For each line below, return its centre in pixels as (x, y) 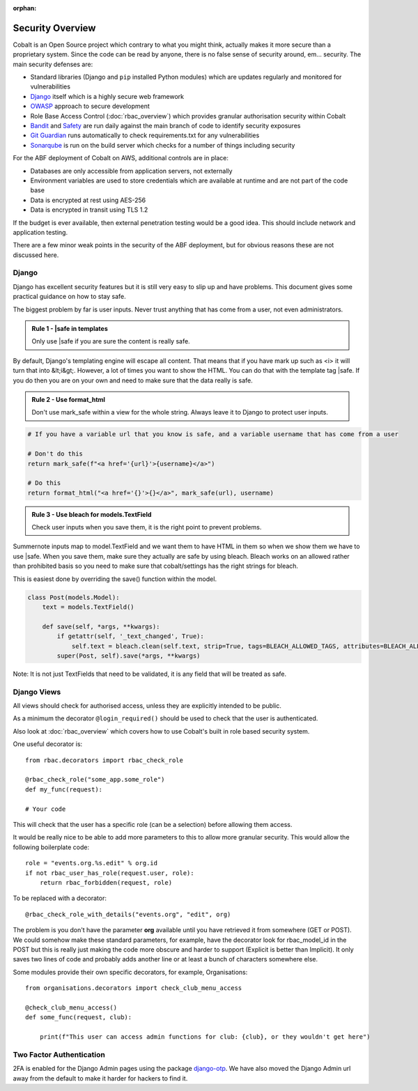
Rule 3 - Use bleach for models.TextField (92, 514)
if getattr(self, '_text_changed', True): (131, 636)
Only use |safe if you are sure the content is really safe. (111, 341)
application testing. (40, 232)
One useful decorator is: (48, 744)
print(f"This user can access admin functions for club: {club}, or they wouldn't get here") (205, 1037)
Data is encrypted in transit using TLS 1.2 (89, 210)
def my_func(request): (64, 789)
